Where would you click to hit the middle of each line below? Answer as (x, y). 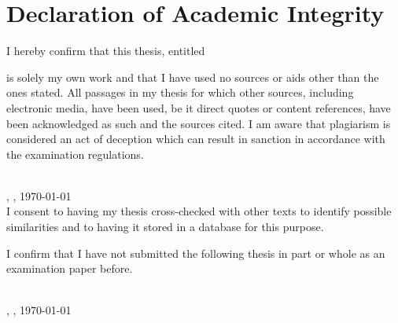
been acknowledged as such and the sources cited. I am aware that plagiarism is (199, 123)
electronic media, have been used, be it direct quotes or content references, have (199, 107)
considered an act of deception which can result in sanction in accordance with (196, 139)
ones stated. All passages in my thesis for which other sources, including (180, 92)
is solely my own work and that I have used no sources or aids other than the (193, 77)
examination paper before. (70, 268)
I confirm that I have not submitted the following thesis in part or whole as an (196, 253)
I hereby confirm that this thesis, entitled (106, 51)
